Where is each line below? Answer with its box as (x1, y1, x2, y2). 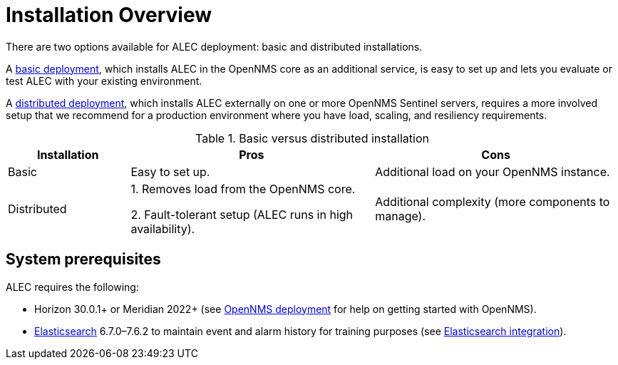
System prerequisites (6, 250, 161, 269)
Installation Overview (6, 3, 212, 27)
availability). (130, 221, 195, 236)
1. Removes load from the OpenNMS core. (130, 181, 356, 196)
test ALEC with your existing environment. (6, 74, 202, 87)
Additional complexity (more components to (375, 194, 610, 209)
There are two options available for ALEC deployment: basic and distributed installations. (6, 40, 423, 53)
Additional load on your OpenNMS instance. (375, 164, 610, 179)
